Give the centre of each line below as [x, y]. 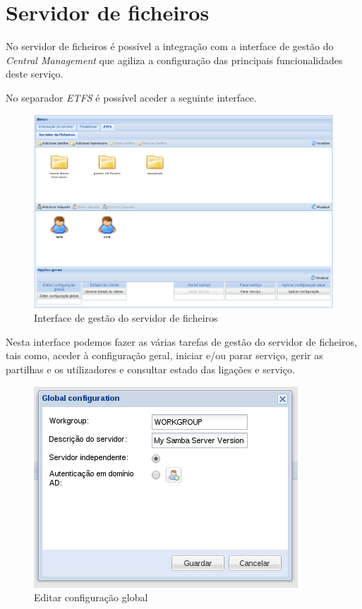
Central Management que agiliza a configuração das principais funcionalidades [174, 60]
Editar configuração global [91, 597]
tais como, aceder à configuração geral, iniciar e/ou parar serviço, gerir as [164, 355]
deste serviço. [35, 74]
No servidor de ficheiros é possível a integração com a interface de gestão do [170, 46]
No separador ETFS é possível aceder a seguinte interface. [131, 97]
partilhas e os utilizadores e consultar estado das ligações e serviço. [150, 369]
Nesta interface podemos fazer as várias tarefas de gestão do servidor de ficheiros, [181, 341]
